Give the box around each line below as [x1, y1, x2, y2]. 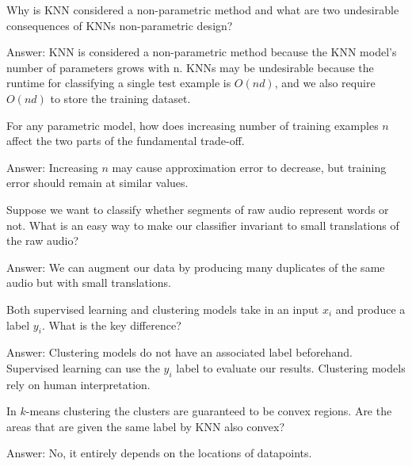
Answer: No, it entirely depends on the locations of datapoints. [6, 445, 312, 461]
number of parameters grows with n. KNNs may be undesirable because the [6, 59, 374, 75]
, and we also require [274, 74, 376, 91]
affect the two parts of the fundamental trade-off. [6, 132, 245, 149]
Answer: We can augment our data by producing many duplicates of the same [6, 258, 385, 275]
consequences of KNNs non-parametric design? [6, 17, 233, 33]
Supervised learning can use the [6, 359, 160, 376]
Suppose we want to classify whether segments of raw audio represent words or [6, 201, 389, 217]
